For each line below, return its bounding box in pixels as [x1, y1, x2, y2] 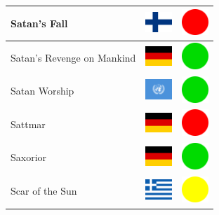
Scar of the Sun [11, 183, 77, 198]
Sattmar [11, 116, 46, 131]
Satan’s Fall [11, 15, 68, 30]
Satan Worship [11, 83, 74, 98]
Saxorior [11, 150, 47, 165]
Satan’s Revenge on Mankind [11, 50, 136, 64]
